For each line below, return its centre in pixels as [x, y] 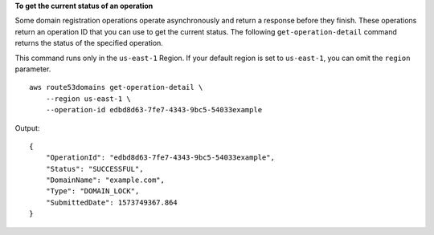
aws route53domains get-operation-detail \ [116, 87]
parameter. [33, 69]
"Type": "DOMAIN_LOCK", [92, 191]
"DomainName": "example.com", [105, 180]
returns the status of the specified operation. [89, 43]
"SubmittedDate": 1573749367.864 [112, 202]
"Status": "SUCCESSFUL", [94, 169]
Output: [27, 128]
